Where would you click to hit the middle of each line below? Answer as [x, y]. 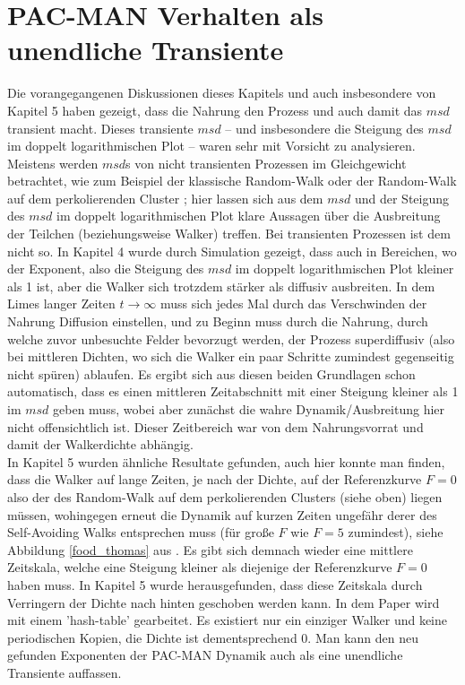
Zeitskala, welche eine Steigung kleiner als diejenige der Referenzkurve [200, 567]
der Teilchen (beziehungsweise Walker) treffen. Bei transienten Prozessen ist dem [229, 234]
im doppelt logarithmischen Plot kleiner [344, 269]
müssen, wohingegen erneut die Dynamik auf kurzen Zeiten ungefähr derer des [222, 514]
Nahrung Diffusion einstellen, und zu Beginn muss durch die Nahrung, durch [218, 321]
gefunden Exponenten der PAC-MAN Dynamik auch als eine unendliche [205, 655]
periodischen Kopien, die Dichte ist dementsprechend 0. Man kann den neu [213, 637]
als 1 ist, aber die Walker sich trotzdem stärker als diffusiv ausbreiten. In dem [221, 286]
